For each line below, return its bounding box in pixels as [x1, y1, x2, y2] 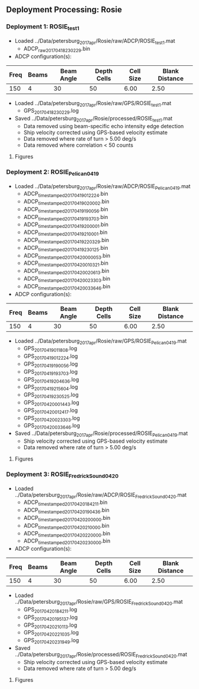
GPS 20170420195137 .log [23, 614, 78, 622]
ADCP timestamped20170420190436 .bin [23, 507, 110, 515]
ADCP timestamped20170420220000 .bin [23, 529, 111, 538]
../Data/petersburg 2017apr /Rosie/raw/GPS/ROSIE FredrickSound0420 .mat [14, 598, 183, 607]
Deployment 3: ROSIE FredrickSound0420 [6, 470, 119, 480]
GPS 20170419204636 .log [23, 376, 79, 385]
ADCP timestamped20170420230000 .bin [23, 537, 111, 546]
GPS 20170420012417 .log [23, 407, 78, 415]
